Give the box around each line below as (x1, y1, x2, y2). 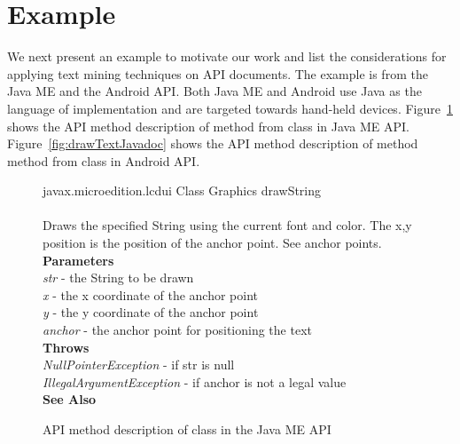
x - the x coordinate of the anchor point (43, 285, 259, 304)
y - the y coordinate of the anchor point (43, 303, 259, 321)
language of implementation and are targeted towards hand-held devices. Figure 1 (7, 99, 453, 117)
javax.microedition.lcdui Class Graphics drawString (43, 181, 322, 200)
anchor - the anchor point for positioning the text (43, 321, 312, 339)
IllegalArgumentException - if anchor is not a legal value (43, 372, 347, 391)
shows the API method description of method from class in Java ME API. (7, 116, 409, 135)
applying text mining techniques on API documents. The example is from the (7, 64, 428, 83)
